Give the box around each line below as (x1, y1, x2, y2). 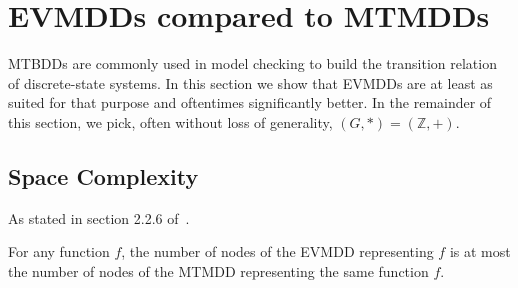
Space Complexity (8, 160, 199, 191)
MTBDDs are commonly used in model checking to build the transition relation (8, 53, 497, 74)
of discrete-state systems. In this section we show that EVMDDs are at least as (8, 72, 493, 93)
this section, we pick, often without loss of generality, (8, 111, 333, 132)
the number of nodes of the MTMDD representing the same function (8, 260, 429, 281)
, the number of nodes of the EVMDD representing (121, 241, 434, 262)
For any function (8, 241, 110, 262)
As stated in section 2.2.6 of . (8, 207, 190, 228)
